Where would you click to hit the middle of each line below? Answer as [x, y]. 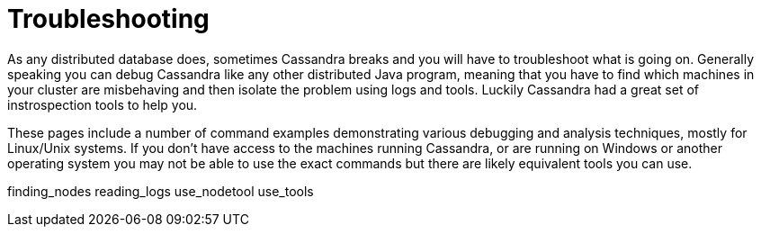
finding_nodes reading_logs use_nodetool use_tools [161, 191]
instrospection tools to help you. [103, 104]
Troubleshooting [108, 19]
